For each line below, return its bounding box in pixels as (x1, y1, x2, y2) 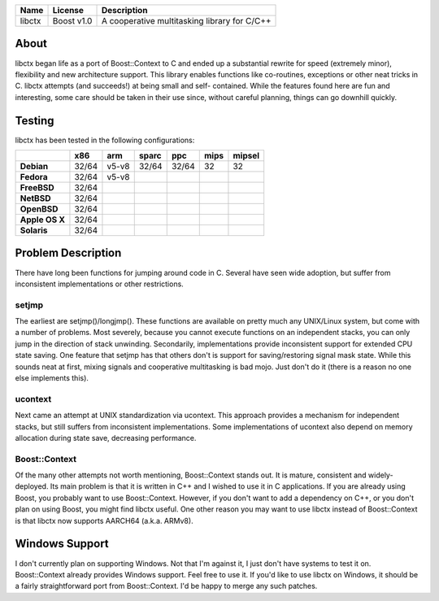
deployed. (15, 481, 49, 491)
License (52, 5, 85, 15)
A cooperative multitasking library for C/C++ (101, 15, 272, 26)
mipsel (233, 150, 260, 161)
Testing (15, 114, 54, 128)
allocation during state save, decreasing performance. (15, 433, 197, 442)
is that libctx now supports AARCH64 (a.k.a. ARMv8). (15, 516, 194, 525)
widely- (367, 470, 393, 480)
